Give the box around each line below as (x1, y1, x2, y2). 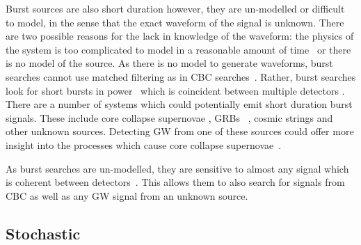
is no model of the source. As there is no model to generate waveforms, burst (6, 56, 333, 70)
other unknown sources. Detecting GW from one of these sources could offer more (6, 124, 354, 139)
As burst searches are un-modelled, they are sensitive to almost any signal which (6, 161, 349, 175)
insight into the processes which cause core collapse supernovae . (6, 137, 282, 152)
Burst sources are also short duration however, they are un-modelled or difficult (6, 1, 345, 15)
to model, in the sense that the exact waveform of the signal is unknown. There (6, 15, 344, 29)
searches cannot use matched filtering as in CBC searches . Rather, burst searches (6, 69, 356, 84)
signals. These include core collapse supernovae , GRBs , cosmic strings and (6, 110, 333, 125)
